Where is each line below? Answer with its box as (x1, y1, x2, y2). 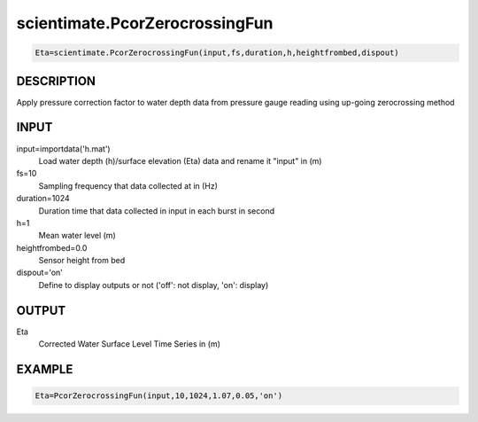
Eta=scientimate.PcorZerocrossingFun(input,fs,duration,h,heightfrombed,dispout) (35, 48, 400, 58)
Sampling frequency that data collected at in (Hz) (38, 180, 219, 191)
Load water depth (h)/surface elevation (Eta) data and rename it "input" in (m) (38, 155, 322, 166)
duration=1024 (16, 193, 70, 204)
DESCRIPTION (16, 74, 96, 89)
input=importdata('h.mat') (16, 143, 111, 154)
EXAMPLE (16, 362, 73, 377)
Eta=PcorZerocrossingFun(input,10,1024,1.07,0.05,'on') (35, 391, 283, 401)
